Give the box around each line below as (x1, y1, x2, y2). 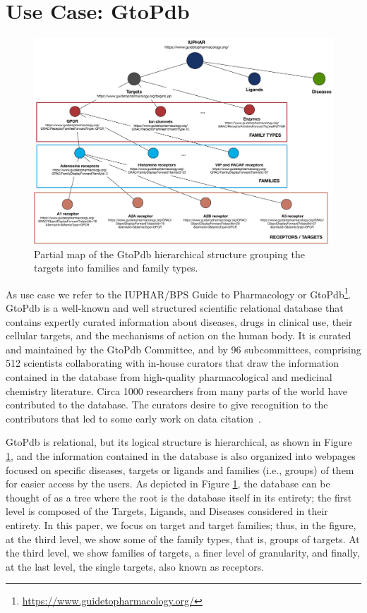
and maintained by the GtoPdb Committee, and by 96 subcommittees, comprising (6, 341, 361, 356)
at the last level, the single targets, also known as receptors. (6, 559, 265, 573)
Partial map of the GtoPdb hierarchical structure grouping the (34, 246, 305, 261)
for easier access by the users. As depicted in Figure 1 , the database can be (6, 476, 330, 491)
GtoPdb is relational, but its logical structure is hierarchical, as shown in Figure (6, 435, 352, 449)
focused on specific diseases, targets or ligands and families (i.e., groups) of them (6, 462, 354, 477)
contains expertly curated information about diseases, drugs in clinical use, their (6, 314, 353, 329)
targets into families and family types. (34, 260, 198, 275)
